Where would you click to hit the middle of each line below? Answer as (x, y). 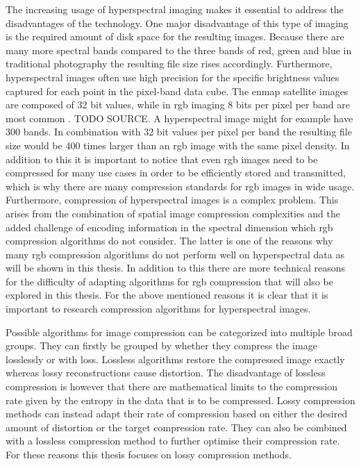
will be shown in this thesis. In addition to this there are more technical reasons (176, 268)
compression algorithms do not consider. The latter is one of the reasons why (169, 241)
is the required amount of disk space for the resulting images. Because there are (175, 36)
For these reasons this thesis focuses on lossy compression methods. (149, 454)
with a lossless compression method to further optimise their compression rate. (173, 441)
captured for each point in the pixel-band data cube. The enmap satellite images (177, 91)
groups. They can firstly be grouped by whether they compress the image (161, 346)
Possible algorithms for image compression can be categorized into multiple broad (179, 332)
